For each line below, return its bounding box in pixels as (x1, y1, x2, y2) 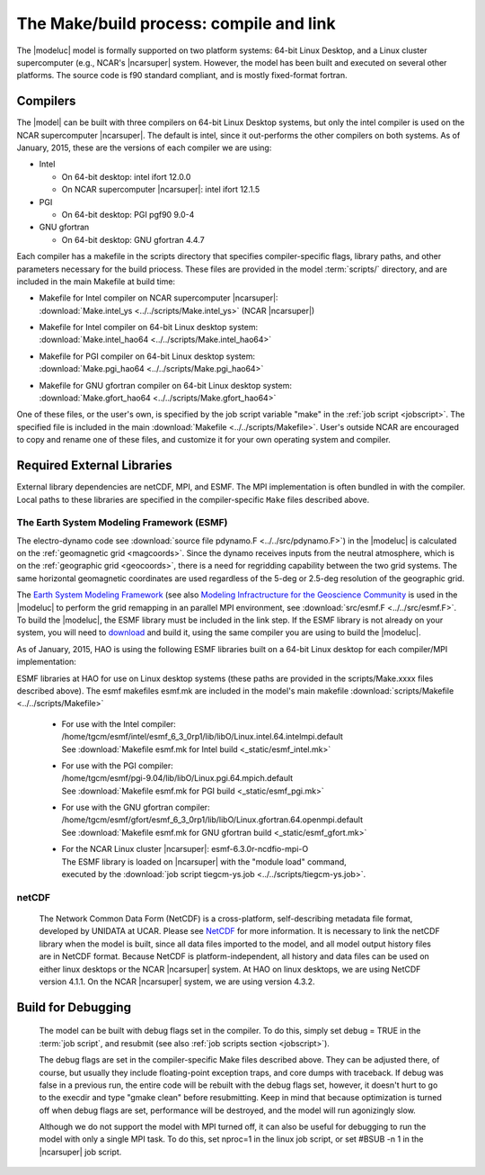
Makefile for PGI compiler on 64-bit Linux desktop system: (39, 351, 256, 362)
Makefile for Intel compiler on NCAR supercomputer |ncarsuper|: (39, 292, 278, 303)
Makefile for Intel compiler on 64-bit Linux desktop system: (39, 322, 259, 333)
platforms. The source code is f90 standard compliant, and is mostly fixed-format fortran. (16, 70, 348, 81)
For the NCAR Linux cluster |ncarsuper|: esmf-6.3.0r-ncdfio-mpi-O (61, 844, 309, 855)
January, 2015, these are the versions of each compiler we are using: (16, 142, 272, 153)
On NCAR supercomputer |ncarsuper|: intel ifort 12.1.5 (61, 184, 260, 195)
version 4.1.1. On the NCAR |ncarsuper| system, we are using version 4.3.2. (39, 976, 315, 987)
